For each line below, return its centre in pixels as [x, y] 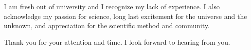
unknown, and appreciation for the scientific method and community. [107, 25]
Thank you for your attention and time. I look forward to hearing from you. [117, 42]
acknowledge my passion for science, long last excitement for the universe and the [125, 16]
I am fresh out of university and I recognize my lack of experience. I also [112, 6]
